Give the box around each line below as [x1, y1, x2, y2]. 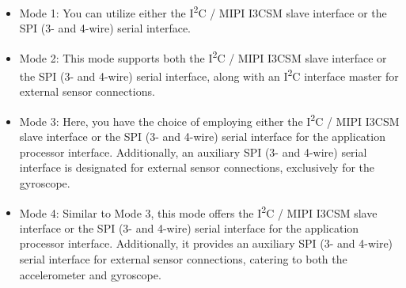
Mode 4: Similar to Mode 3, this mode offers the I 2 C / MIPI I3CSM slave [19, 202, 378, 221]
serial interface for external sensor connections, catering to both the [19, 251, 347, 267]
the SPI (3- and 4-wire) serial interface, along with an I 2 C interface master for [19, 66, 399, 84]
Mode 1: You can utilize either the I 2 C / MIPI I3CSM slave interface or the [19, 2, 387, 21]
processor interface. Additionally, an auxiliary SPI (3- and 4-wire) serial [19, 143, 367, 160]
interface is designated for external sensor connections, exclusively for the [19, 159, 375, 176]
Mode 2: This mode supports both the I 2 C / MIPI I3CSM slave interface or [19, 47, 387, 66]
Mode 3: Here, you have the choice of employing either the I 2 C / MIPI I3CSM [19, 110, 400, 129]
